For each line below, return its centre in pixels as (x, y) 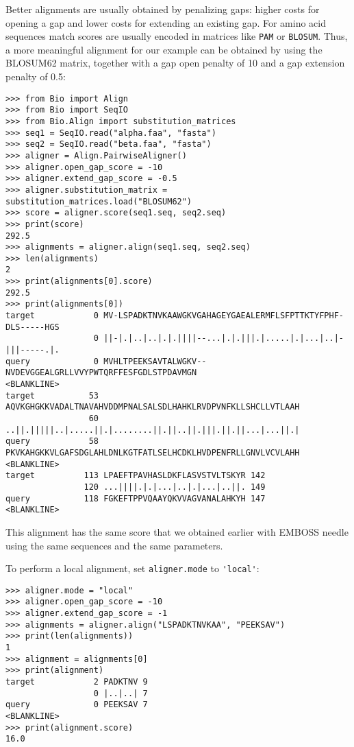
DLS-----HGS (33, 327)
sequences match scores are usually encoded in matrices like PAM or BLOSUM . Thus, (177, 36)
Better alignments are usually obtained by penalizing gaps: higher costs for (163, 9)
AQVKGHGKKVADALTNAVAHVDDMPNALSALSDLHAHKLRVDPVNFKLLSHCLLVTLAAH (153, 407)
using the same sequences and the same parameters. (114, 545)
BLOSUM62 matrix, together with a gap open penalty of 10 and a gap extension (175, 63)
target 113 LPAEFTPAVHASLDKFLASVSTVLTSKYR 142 (136, 476)
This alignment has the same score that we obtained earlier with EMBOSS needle (177, 531)
